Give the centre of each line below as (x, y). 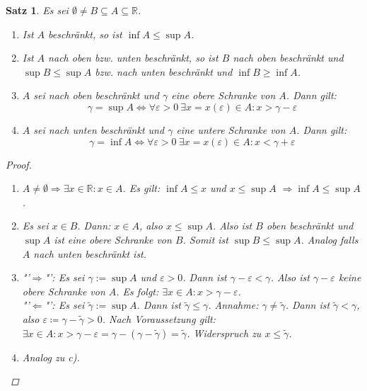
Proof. (19, 164)
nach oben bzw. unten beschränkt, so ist (133, 58)
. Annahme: (233, 305)
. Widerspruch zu (224, 333)
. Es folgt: (138, 291)
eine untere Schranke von (231, 129)
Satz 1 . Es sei (37, 10)
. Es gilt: (141, 188)
